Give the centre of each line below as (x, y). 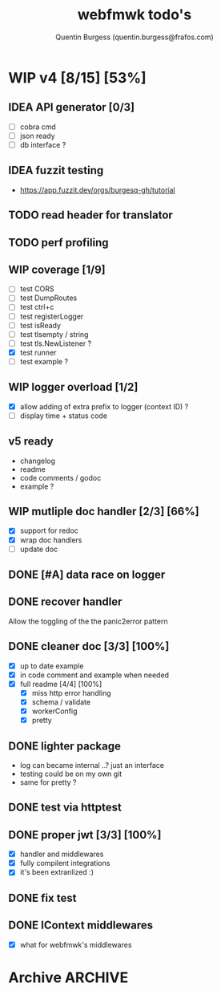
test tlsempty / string (54, 334)
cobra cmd (38, 127)
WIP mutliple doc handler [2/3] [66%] (104, 512)
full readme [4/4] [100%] (61, 684)
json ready (37, 136)
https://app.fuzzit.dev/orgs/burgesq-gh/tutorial (98, 189)
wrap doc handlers (51, 540)
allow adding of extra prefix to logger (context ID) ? (104, 406)
